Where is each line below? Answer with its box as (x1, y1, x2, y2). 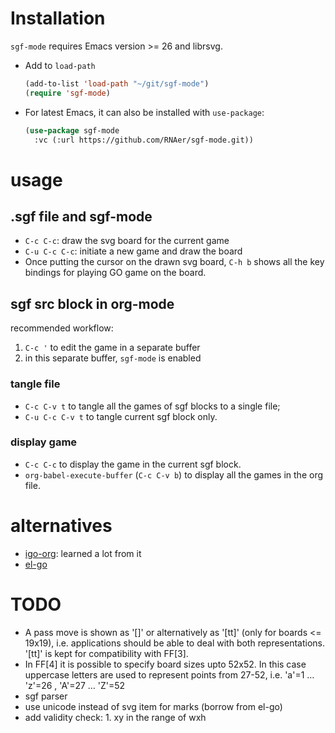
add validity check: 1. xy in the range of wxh (24, 711, 207, 723)
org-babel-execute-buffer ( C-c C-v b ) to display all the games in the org (24, 468, 324, 481)
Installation (10, 7, 106, 30)
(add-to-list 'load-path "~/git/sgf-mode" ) (24, 78, 210, 89)
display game (10, 435, 78, 449)
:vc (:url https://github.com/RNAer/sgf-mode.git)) (34, 135, 254, 145)
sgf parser (24, 690, 68, 702)
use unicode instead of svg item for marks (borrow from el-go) (24, 700, 283, 712)
